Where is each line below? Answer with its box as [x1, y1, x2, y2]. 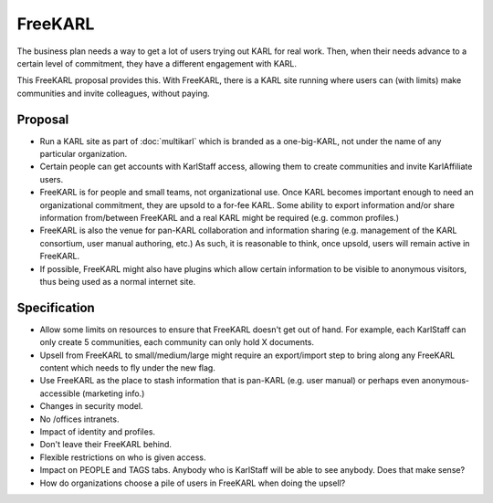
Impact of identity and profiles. [39, 425, 155, 437]
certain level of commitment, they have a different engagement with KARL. [16, 58, 297, 68]
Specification [16, 299, 95, 315]
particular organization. [39, 149, 128, 160]
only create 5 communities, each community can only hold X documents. [39, 337, 315, 348]
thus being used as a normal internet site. [39, 276, 196, 287]
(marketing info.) [82, 388, 145, 399]
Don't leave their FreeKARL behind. [39, 439, 173, 450]
